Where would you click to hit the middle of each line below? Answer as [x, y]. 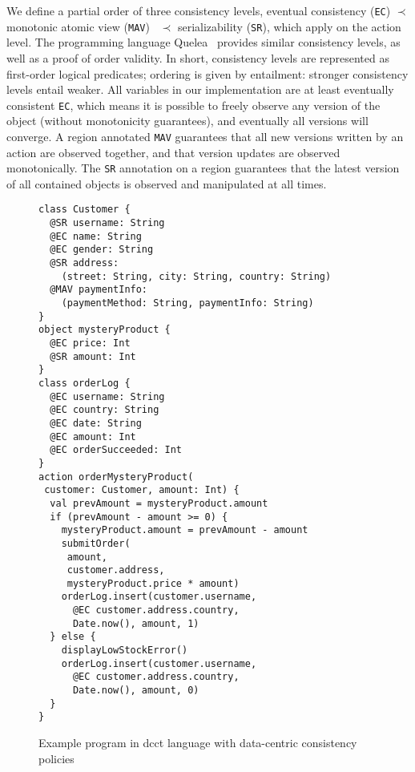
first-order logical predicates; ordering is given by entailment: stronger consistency [207, 73]
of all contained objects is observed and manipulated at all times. [167, 183]
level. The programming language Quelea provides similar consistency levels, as [203, 42]
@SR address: [85, 263]
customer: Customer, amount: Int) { [142, 490]
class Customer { [85, 210]
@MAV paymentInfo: [99, 290]
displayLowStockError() [125, 651]
